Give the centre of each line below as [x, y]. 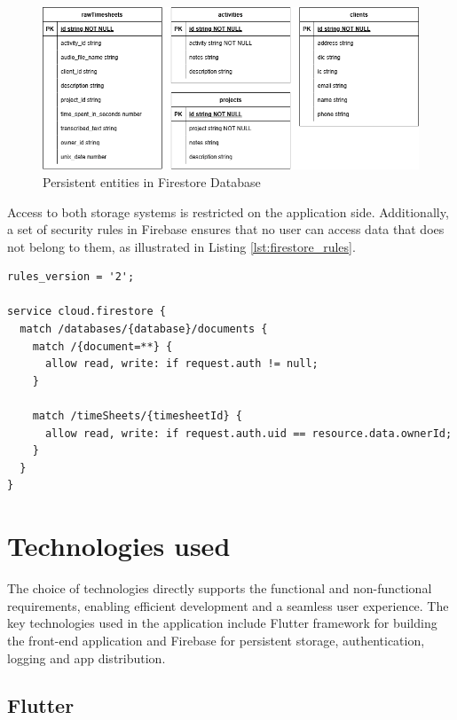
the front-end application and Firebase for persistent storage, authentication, [216, 640]
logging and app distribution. [87, 657]
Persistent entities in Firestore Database [152, 181]
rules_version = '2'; [71, 277]
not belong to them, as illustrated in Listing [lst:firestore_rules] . [181, 246]
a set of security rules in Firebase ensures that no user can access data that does [226, 229]
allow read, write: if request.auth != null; [181, 364]
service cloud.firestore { [87, 312]
